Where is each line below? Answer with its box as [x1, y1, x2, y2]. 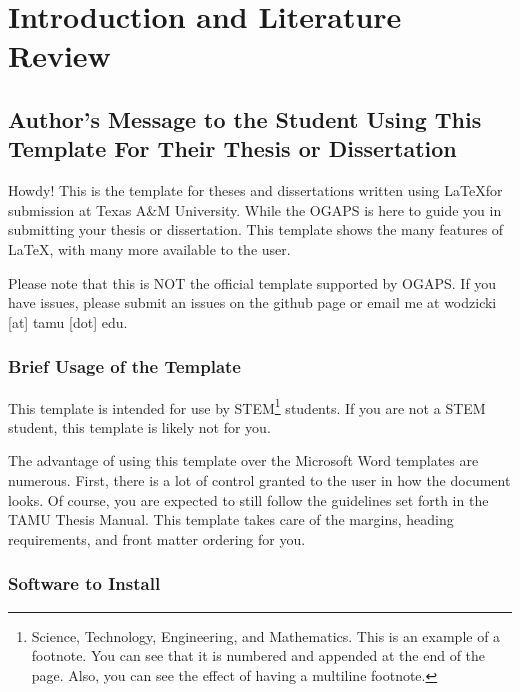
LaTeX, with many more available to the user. [8, 238, 291, 259]
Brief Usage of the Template [8, 354, 241, 379]
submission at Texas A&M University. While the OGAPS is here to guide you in [8, 199, 502, 220]
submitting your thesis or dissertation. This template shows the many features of [8, 219, 504, 240]
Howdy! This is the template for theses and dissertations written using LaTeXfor [8, 180, 503, 201]
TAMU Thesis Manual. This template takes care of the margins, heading [8, 509, 454, 530]
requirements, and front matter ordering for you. [8, 528, 306, 549]
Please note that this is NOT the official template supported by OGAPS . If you [8, 272, 497, 293]
